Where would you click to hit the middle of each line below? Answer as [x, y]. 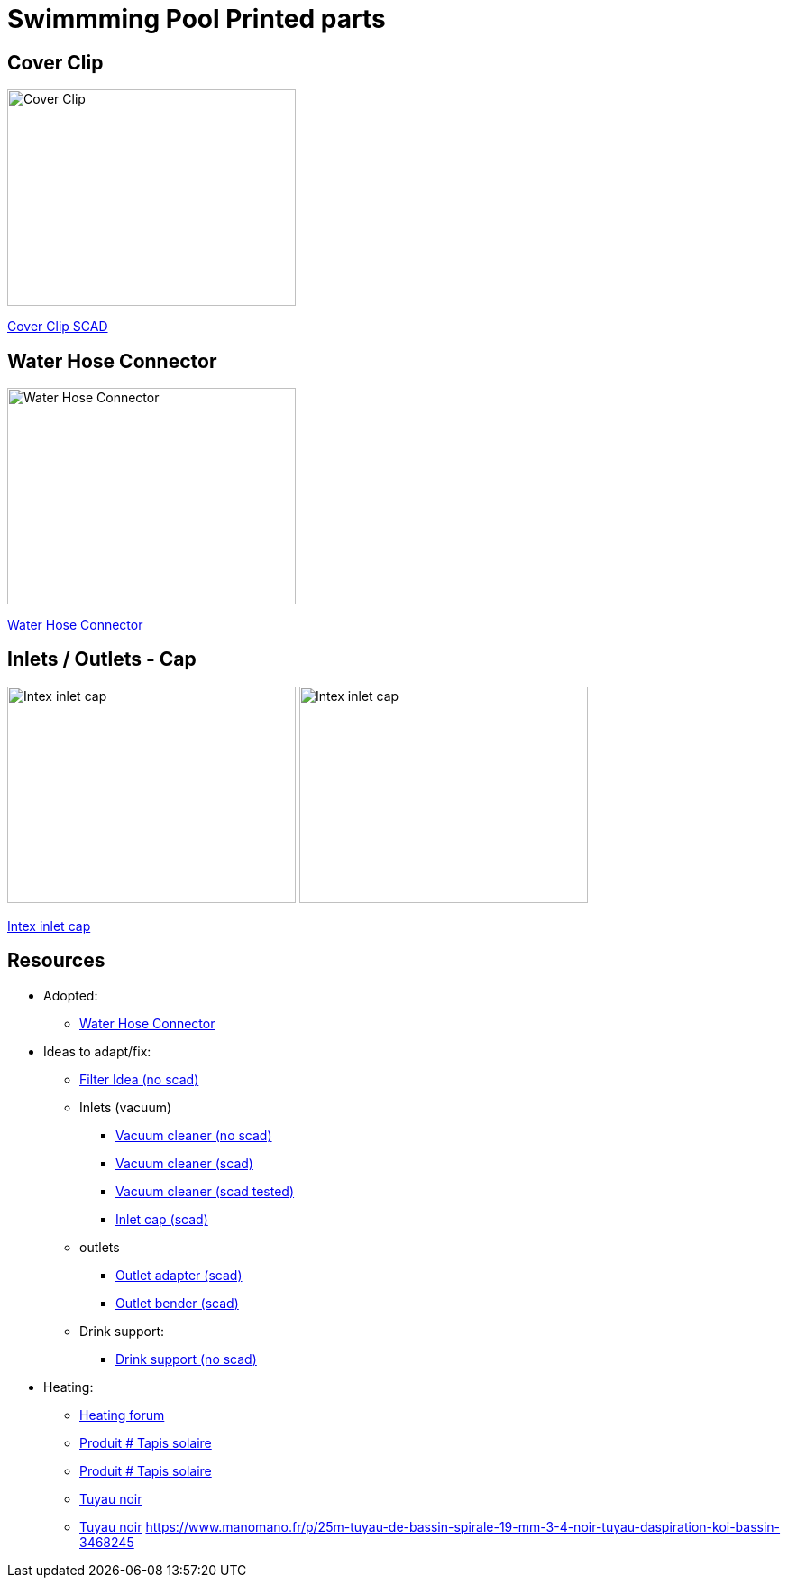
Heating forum [122, 1415]
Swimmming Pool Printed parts [197, 19]
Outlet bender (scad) [177, 1303]
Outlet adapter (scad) [179, 1275]
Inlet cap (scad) [162, 1219]
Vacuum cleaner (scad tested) [205, 1191]
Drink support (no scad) [186, 1359]
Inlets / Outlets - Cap [102, 659]
